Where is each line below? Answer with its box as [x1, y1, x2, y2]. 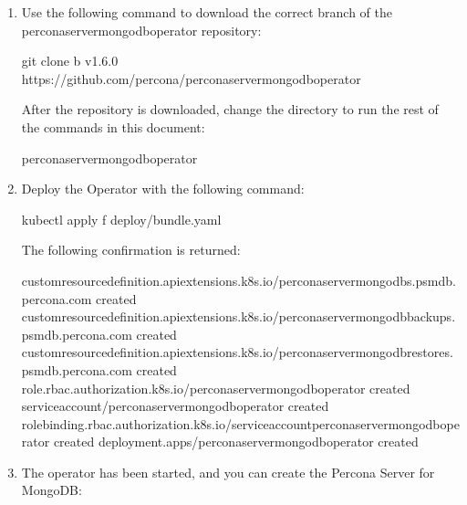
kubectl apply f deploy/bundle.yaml [21, 209, 222, 228]
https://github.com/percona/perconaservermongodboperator [21, 68, 361, 88]
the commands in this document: [21, 117, 205, 136]
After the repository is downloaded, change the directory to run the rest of [21, 100, 439, 119]
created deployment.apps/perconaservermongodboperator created [53, 432, 419, 451]
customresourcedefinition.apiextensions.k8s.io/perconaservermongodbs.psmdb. [21, 270, 456, 289]
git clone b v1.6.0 [21, 51, 119, 70]
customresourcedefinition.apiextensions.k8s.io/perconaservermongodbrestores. [21, 342, 453, 362]
